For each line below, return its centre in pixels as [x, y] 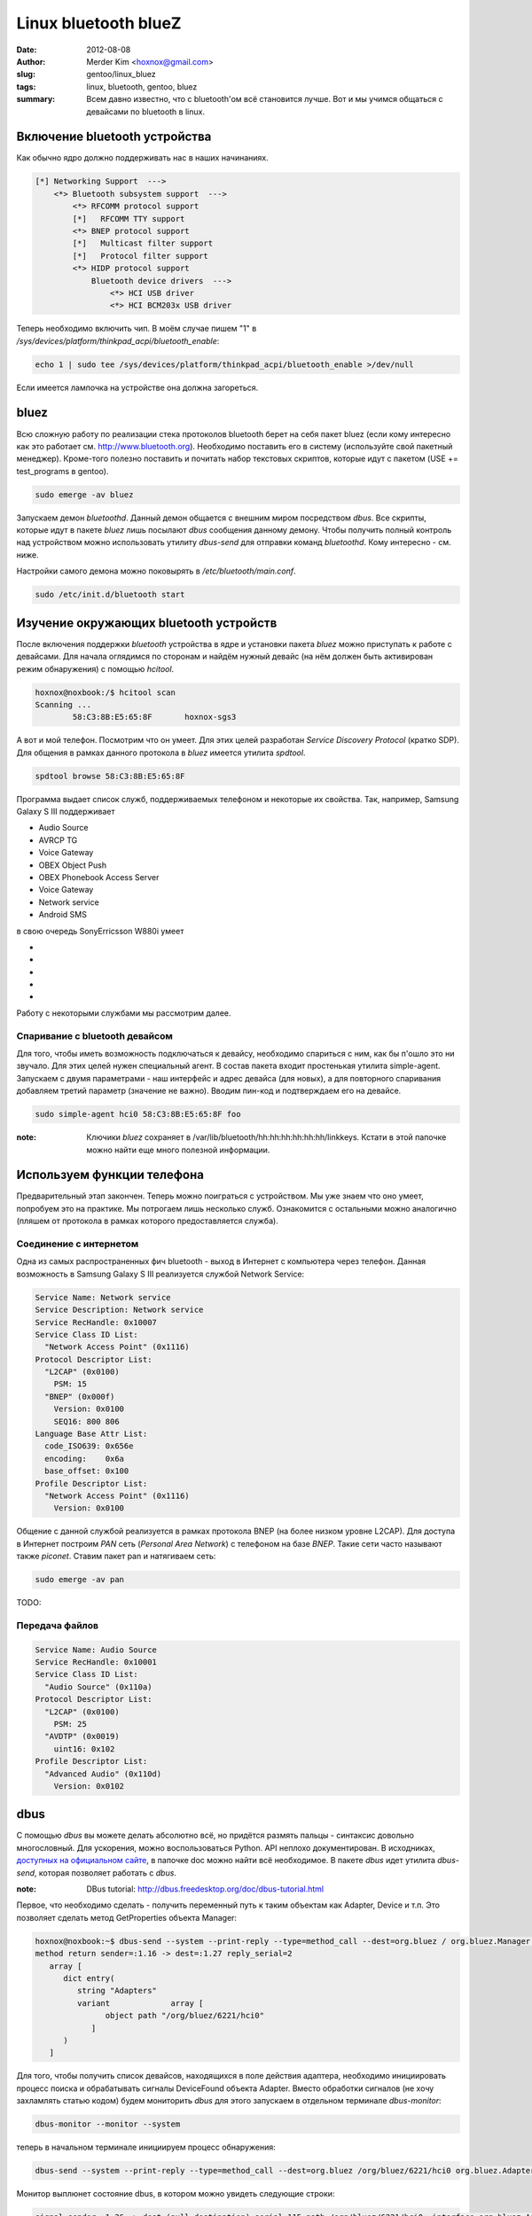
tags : [26, 86]
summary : [36, 99]
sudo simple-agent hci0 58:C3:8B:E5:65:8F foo [138, 1114]
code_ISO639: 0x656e [89, 1446]
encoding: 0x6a [84, 1459]
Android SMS [63, 915]
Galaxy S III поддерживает [66, 812]
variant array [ [140, 2003]
